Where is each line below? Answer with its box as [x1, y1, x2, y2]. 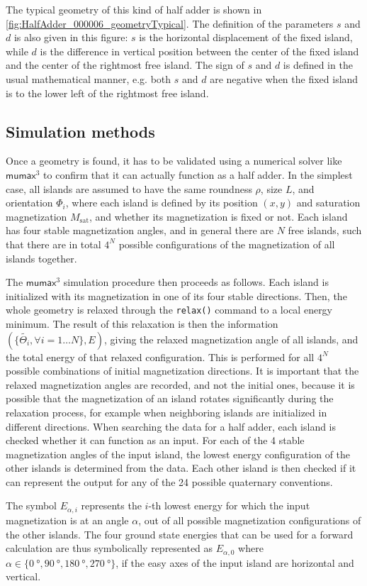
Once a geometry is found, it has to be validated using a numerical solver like [6, 153, 342, 168]
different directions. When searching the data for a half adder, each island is [6, 419, 337, 433]
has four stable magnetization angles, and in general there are [6, 223, 273, 238]
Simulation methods [6, 120, 155, 142]
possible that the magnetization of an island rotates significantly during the [6, 391, 334, 406]
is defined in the [283, 57, 353, 72]
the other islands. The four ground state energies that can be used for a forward [6, 526, 354, 541]
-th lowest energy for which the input [148, 498, 310, 513]
